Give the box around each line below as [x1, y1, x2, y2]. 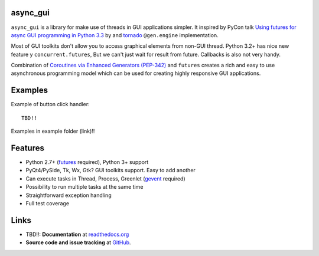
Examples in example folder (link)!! [11, 127, 95, 135]
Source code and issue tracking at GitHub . [25, 239, 131, 246]
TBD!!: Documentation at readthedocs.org [25, 231, 129, 238]
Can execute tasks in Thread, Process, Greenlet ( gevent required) [25, 175, 185, 182]
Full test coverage [25, 200, 70, 207]
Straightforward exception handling [25, 192, 112, 199]
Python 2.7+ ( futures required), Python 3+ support [25, 159, 149, 166]
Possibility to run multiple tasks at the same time [25, 183, 144, 191]
